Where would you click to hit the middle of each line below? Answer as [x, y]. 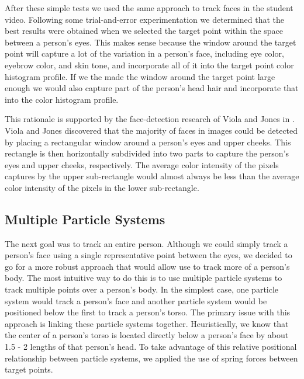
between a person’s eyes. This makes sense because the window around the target [151, 42]
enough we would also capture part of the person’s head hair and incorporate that [152, 88]
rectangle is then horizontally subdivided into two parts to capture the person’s [147, 153]
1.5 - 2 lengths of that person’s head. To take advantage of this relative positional [151, 347]
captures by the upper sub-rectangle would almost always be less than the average [152, 176]
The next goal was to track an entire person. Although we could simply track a [146, 243]
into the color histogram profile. [62, 99]
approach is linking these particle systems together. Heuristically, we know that [147, 323]
